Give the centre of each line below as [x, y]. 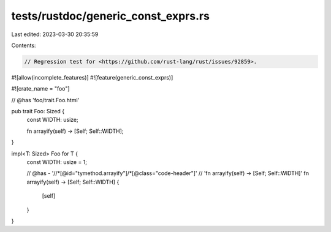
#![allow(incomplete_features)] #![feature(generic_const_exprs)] [92, 77]
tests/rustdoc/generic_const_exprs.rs [110, 16]
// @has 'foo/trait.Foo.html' [45, 100]
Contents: [24, 45]
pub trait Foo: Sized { [38, 111]
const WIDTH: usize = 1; [57, 162]
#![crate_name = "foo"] [40, 89]
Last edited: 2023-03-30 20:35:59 [55, 34]
